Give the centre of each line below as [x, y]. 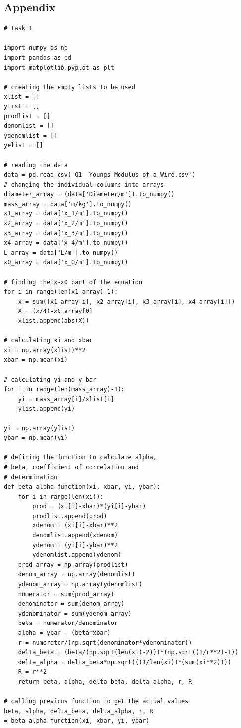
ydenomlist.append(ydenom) [77, 555]
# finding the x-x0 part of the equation [73, 282]
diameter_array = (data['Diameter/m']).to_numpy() [89, 194]
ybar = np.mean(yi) [36, 438]
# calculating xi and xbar [48, 341]
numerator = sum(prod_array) [66, 594]
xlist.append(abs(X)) [54, 321]
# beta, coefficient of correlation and [72, 467]
